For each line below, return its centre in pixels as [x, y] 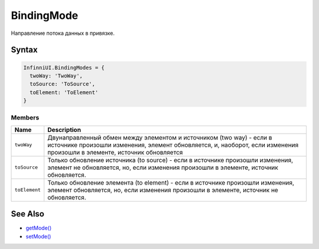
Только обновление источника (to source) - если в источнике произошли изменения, [170, 160]
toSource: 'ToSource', [63, 84]
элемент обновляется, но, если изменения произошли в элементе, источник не [163, 190]
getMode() [39, 228]
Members [25, 118]
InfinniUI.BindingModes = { [64, 67]
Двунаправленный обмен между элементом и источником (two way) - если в [160, 137]
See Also [27, 214]
